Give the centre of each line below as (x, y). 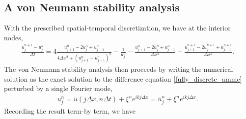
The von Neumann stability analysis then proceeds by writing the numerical (119, 69)
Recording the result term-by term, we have (70, 111)
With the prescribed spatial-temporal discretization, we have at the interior (117, 28)
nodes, (14, 37)
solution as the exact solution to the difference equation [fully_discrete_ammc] (123, 78)
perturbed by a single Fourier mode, (58, 88)
